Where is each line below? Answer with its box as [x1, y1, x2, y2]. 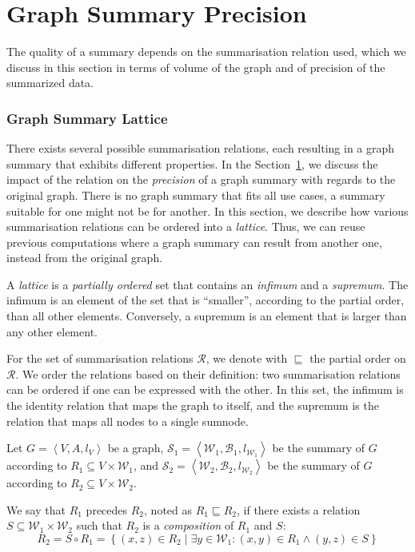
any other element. [6, 323, 98, 340]
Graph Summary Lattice [6, 108, 168, 128]
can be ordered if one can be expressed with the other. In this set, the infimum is [6, 381, 404, 398]
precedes [86, 501, 128, 518]
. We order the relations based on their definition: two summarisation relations [15, 365, 401, 382]
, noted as [144, 501, 193, 518]
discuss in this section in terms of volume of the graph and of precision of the [6, 58, 385, 75]
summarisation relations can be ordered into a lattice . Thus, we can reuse [6, 218, 365, 235]
